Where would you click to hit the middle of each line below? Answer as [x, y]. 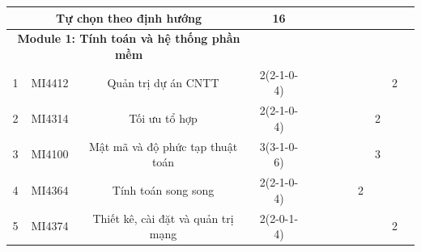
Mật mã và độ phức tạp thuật [163, 146]
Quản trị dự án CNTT [163, 82]
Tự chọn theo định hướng [128, 17]
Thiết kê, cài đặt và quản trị [163, 218]
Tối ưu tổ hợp [163, 118]
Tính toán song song [163, 189]
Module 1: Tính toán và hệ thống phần [129, 38]
